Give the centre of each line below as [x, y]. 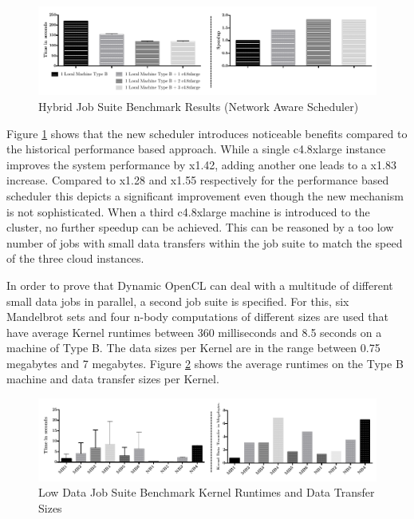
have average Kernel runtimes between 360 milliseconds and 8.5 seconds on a [194, 332]
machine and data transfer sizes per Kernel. [113, 379]
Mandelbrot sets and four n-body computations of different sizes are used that [197, 317]
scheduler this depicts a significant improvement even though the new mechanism [205, 195]
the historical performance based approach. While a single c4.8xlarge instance [196, 149]
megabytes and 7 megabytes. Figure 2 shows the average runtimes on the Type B [205, 363]
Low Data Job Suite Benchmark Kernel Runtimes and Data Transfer [207, 492]
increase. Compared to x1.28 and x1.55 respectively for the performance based [198, 180]
